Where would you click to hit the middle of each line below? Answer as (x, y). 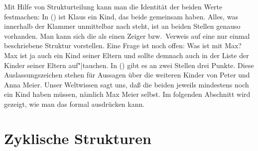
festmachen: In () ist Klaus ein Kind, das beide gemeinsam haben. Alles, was (121, 16)
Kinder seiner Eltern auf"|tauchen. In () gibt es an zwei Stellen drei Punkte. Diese (129, 65)
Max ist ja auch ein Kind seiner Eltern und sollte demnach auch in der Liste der (127, 55)
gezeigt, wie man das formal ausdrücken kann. (74, 104)
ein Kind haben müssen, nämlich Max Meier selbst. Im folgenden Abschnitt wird (127, 94)
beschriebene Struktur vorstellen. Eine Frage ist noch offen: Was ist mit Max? (123, 45)
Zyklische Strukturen (78, 138)
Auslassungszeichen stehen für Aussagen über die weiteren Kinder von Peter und (127, 75)
